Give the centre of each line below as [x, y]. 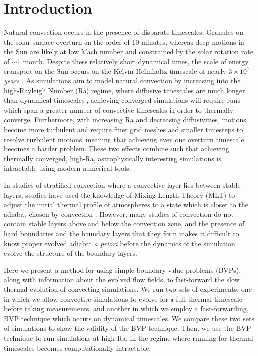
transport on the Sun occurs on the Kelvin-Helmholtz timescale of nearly [115, 71]
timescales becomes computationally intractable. [78, 347]
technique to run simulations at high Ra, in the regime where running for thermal [129, 337]
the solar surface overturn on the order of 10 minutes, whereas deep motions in [124, 41]
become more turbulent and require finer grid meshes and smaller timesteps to [124, 129]
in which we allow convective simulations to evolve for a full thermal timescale [123, 299]
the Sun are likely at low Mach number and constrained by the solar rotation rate [129, 51]
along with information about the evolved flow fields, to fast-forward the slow [122, 279]
